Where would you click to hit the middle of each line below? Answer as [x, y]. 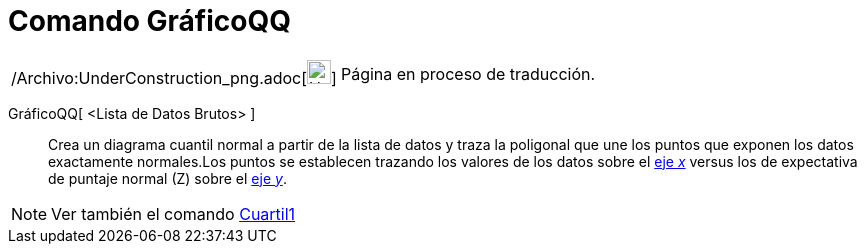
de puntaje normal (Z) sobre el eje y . [167, 178]
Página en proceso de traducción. [468, 73]
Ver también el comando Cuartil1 [173, 213]
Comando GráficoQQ [149, 21]
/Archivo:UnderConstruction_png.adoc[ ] [174, 77]
